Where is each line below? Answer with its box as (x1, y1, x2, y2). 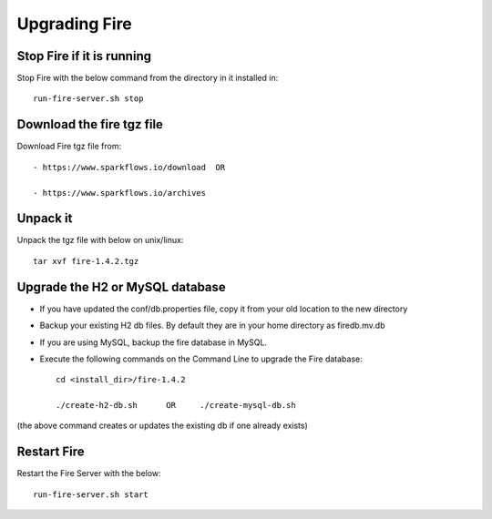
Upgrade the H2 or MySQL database (16, 279, 227, 295)
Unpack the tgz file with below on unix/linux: (16, 235, 184, 246)
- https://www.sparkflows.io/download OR (33, 162, 226, 172)
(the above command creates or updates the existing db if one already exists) (16, 420, 309, 432)
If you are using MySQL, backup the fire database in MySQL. (39, 337, 268, 348)
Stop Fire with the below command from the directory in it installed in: (16, 73, 279, 84)
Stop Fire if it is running (16, 48, 152, 64)
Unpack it (16, 210, 73, 227)
